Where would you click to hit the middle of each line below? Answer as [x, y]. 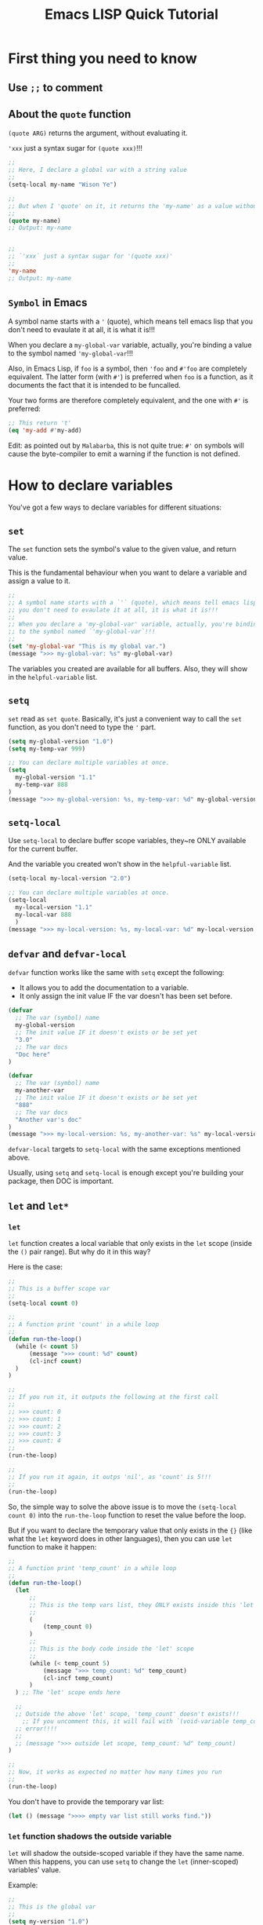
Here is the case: [35, 1266]
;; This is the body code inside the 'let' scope [111, 1649]
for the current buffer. [43, 849]
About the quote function [70, 114]
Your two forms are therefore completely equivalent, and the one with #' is [128, 400]
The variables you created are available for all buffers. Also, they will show [128, 668]
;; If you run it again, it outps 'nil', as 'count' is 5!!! [110, 1477]
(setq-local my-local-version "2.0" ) [70, 878]
